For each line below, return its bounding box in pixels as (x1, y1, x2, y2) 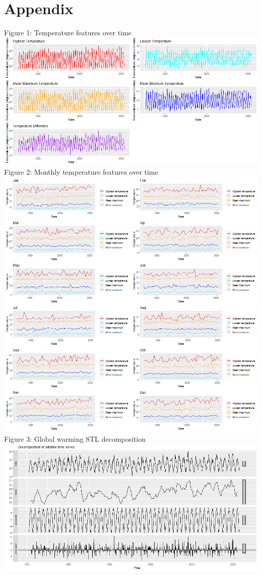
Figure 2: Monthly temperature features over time (4, 167, 158, 177)
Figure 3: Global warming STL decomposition (4, 433, 146, 444)
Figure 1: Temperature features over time (4, 27, 132, 38)
